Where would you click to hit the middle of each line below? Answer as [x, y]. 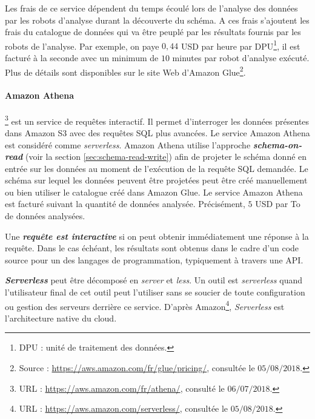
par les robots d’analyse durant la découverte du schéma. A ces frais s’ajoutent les [157, 20]
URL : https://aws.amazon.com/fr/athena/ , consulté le [122, 388]
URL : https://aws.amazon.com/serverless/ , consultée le [124, 408]
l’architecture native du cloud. [61, 318]
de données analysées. [45, 216]
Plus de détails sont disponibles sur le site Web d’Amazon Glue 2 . [125, 71]
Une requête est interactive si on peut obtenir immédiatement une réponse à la [157, 236]
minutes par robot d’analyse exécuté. [241, 58]
